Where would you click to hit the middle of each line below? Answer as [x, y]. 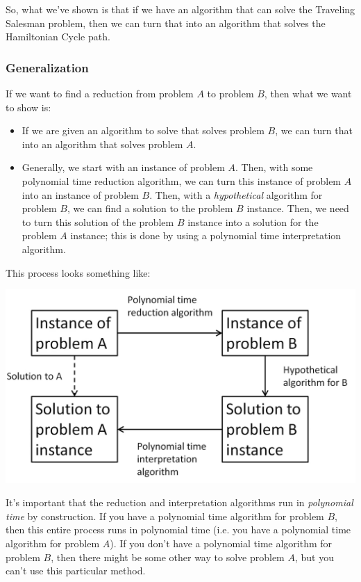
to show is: [28, 107]
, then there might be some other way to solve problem [168, 557]
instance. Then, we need [298, 208]
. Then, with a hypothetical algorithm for [236, 194]
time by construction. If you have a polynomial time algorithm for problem [165, 516]
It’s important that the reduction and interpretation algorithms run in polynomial [179, 502]
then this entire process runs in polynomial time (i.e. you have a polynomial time [178, 530]
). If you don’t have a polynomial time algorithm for [221, 543]
